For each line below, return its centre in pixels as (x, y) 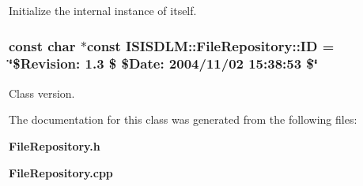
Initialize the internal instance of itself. (103, 10)
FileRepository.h (55, 145)
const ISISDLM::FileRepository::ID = (210, 45)
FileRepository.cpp (61, 172)
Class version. (42, 93)
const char (42, 45)
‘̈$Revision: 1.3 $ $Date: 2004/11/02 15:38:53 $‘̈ (163, 63)
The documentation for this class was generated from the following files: (183, 119)
